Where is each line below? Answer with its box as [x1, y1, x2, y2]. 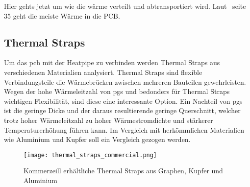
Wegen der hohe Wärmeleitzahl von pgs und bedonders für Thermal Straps [4, 86, 230, 96]
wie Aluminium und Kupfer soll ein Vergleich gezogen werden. [4, 134, 191, 144]
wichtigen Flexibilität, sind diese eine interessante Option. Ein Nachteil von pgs [4, 95, 243, 106]
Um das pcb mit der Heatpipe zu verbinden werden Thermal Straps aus [4, 57, 220, 68]
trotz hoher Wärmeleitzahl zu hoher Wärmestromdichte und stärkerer [4, 115, 213, 125]
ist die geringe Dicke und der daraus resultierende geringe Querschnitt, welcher [4, 105, 241, 116]
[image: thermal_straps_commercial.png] [24, 151, 157, 159]
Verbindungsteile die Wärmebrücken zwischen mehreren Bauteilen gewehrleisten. [4, 76, 246, 87]
